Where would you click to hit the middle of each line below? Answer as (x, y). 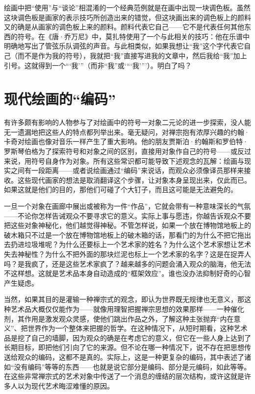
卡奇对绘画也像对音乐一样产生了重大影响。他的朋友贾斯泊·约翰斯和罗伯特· (126, 141)
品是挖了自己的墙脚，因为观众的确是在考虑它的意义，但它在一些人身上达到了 (127, 337)
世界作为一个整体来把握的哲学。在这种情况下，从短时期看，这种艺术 (138, 328)
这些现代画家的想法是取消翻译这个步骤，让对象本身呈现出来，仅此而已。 (134, 180)
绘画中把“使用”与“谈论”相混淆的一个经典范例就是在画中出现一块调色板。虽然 (127, 7)
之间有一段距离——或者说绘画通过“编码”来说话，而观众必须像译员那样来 (127, 170)
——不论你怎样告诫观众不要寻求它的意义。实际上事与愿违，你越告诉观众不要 (127, 215)
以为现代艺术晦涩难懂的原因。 (65, 385)
